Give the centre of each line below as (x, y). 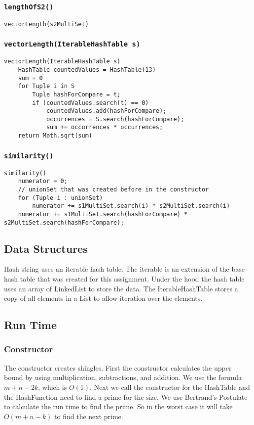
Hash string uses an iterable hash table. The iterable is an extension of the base (124, 269)
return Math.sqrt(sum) (55, 136)
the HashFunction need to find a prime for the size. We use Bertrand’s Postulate (126, 397)
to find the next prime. (89, 416)
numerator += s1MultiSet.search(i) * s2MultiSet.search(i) (131, 206)
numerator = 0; (43, 181)
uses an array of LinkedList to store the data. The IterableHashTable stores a (121, 288)
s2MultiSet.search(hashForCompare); (64, 222)
